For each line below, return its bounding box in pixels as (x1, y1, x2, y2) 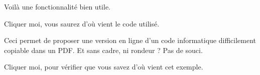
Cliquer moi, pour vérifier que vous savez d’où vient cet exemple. (4, 61, 203, 72)
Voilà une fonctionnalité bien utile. (4, 1, 110, 11)
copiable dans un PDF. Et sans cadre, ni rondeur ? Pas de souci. (4, 44, 203, 55)
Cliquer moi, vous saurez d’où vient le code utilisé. (4, 18, 160, 28)
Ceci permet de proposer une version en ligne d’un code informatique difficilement (4, 35, 256, 45)
